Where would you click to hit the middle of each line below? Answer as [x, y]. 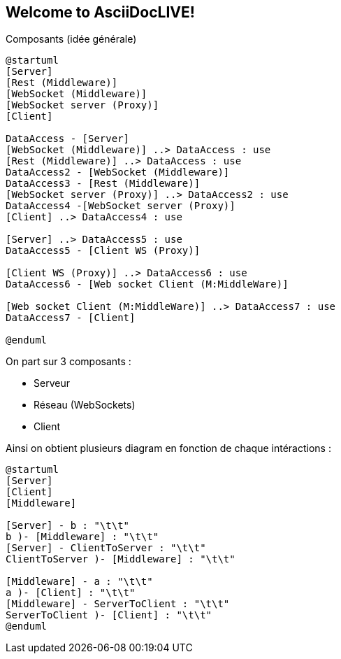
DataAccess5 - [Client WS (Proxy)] [103, 251]
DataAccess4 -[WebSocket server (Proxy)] [121, 206]
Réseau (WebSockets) [85, 405]
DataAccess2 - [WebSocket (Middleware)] [118, 172]
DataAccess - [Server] [68, 139]
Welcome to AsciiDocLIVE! [100, 12]
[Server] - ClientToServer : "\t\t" [106, 548]
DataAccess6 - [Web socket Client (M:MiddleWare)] [147, 284]
